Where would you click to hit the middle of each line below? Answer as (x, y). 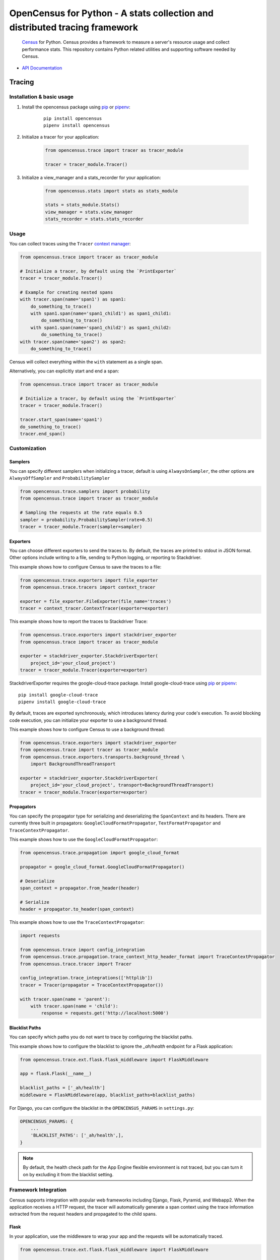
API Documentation (42, 68)
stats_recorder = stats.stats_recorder (94, 219)
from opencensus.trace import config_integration (82, 950)
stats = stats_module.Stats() (82, 205)
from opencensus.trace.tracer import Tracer (76, 964)
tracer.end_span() (43, 434)
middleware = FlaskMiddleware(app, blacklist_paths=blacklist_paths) (108, 1095)
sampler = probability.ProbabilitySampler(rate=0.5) (86, 520)
